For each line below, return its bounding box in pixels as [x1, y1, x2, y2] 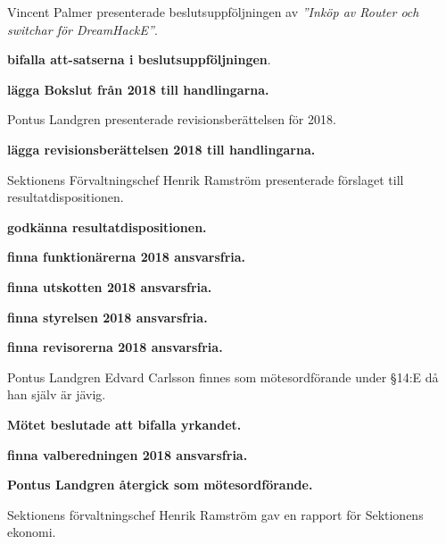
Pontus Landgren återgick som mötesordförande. [7, 475, 313, 494]
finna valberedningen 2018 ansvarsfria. [7, 445, 248, 464]
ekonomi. [7, 523, 56, 541]
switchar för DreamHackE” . [7, 20, 158, 38]
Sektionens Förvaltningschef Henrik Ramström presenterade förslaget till [7, 170, 404, 188]
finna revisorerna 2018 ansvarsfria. [7, 338, 223, 356]
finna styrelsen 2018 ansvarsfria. [7, 307, 208, 326]
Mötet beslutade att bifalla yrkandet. [7, 414, 242, 433]
